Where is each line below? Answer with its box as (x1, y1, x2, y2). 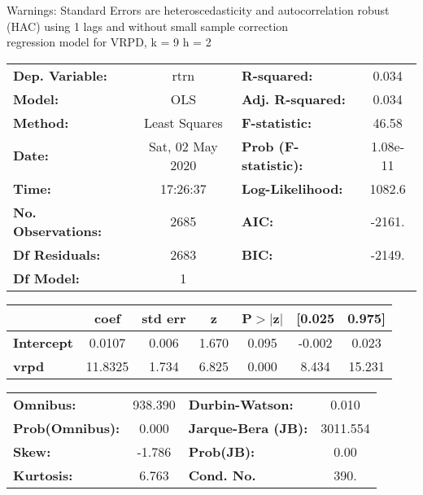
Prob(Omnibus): (13, 418, 120, 437)
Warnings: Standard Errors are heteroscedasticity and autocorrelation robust (7, 2, 390, 18)
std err (142, 308, 186, 327)
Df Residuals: (13, 244, 101, 264)
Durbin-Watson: (188, 394, 294, 414)
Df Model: (13, 268, 80, 287)
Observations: (13, 221, 102, 240)
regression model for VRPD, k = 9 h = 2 (7, 33, 211, 50)
